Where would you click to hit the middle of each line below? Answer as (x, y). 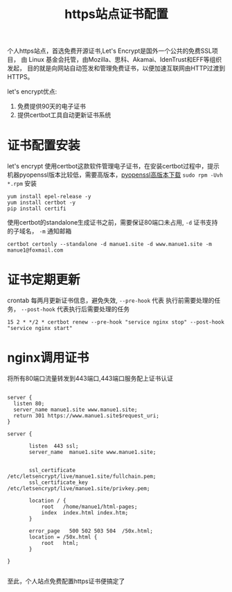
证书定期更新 (44, 280)
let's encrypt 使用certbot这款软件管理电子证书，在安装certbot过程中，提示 (114, 166)
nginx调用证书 (48, 358)
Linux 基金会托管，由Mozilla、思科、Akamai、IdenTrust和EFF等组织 (125, 60)
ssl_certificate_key (59, 482)
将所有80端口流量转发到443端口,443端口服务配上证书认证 (90, 378)
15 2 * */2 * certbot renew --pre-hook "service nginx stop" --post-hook (116, 322)
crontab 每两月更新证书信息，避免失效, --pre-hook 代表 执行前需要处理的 (111, 301)
